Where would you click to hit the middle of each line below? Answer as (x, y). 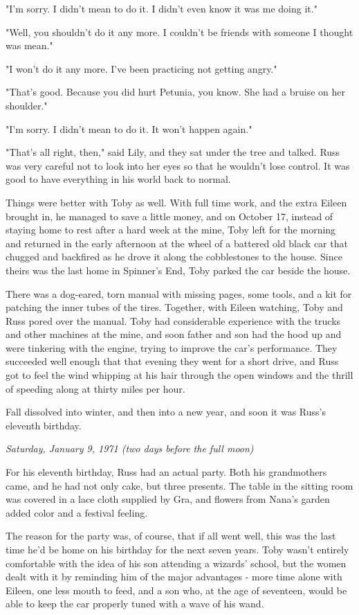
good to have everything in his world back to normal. (118, 179)
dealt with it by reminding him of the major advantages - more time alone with (174, 577)
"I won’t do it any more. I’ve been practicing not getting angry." (141, 68)
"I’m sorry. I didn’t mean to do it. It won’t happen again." (129, 128)
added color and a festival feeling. (77, 512)
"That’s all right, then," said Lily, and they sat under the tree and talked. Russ (173, 152)
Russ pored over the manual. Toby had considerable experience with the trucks (173, 320)
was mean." (29, 45)
